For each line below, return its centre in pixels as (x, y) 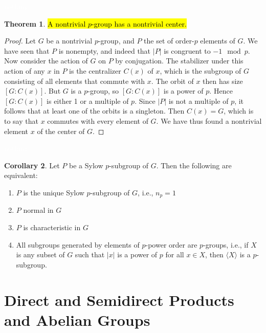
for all (175, 254)
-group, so (103, 91)
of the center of (61, 131)
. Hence (221, 91)
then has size (223, 81)
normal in (38, 210)
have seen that (27, 50)
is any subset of (40, 254)
